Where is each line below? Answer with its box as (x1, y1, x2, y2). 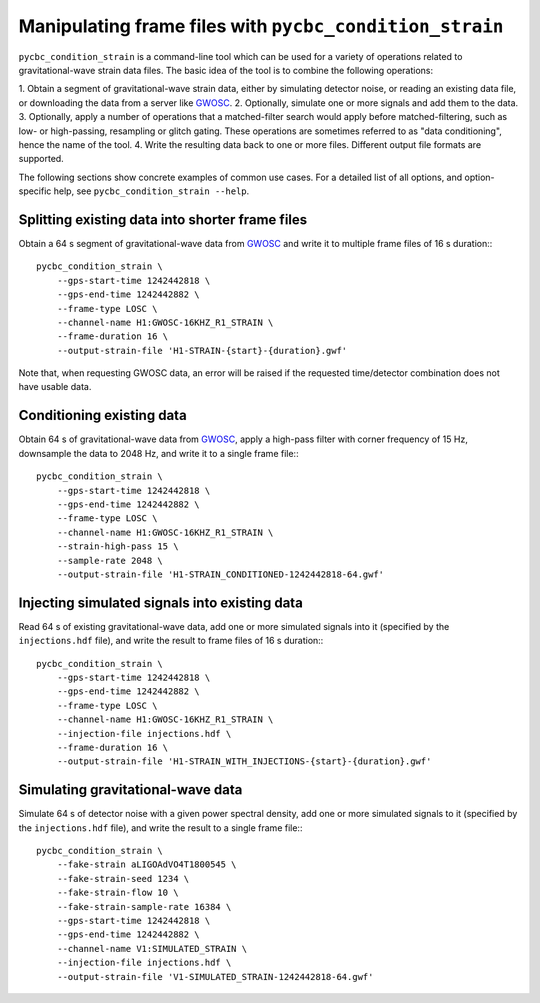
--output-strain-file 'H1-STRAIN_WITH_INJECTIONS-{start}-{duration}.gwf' (56, 756, 432, 767)
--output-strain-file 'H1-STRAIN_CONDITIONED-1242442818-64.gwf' (56, 568, 385, 580)
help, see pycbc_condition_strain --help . (53, 185, 250, 197)
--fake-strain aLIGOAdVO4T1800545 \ (56, 859, 237, 870)
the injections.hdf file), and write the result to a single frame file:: (18, 821, 303, 834)
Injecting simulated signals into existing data (18, 594, 304, 611)
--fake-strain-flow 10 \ (56, 887, 179, 899)
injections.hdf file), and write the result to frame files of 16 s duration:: (18, 635, 324, 647)
